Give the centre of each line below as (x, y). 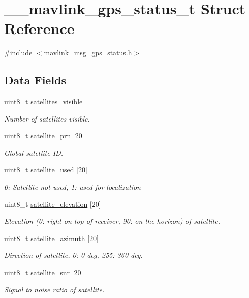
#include (18, 53)
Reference (39, 28)
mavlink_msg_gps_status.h (88, 53)
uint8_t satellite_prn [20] (44, 136)
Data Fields (35, 80)
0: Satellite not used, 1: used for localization (72, 187)
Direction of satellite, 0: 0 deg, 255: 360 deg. (73, 255)
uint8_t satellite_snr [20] (44, 272)
